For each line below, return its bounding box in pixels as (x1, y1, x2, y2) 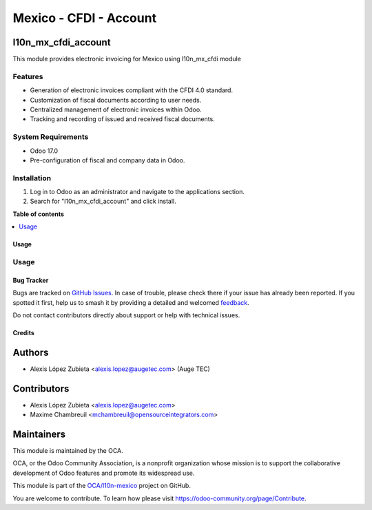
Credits (12, 328, 34, 337)
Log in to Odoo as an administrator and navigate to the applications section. (30, 188, 245, 196)
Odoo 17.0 (30, 147, 59, 155)
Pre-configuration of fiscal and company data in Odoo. (30, 156, 185, 164)
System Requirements (12, 132, 89, 142)
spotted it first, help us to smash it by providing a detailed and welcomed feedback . (12, 298, 249, 306)
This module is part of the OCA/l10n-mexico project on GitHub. (12, 482, 191, 490)
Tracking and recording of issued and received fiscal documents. (30, 115, 215, 123)
